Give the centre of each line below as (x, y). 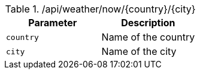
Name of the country (148, 37)
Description (148, 23)
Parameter (53, 23)
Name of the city (139, 51)
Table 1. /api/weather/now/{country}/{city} (100, 9)
